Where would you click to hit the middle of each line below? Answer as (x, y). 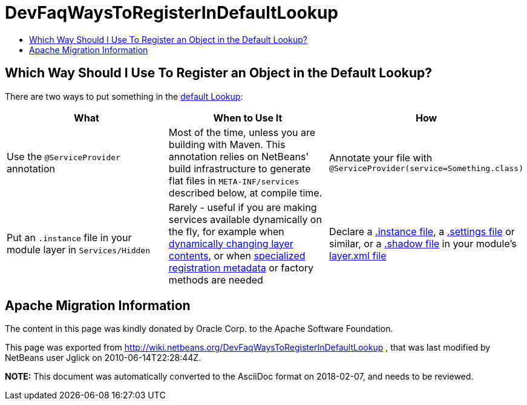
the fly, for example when (226, 231)
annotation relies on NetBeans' (239, 156)
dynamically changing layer (231, 243)
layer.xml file (358, 255)
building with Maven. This (227, 144)
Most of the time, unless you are (242, 132)
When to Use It (248, 118)
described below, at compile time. (245, 193)
